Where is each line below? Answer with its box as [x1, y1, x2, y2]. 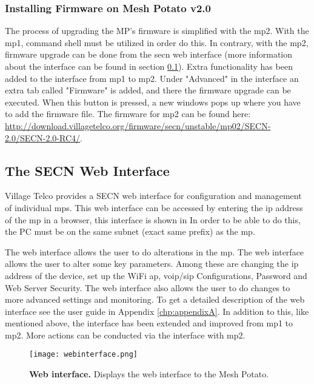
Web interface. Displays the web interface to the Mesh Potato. [29, 368, 269, 380]
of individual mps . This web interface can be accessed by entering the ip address [5, 201, 303, 214]
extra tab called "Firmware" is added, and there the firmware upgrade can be [5, 84, 291, 96]
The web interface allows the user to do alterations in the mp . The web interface [5, 245, 304, 258]
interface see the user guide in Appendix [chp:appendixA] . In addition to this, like [5, 305, 309, 317]
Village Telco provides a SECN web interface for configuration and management [5, 189, 302, 202]
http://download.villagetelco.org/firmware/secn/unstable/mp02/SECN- [5, 119, 271, 132]
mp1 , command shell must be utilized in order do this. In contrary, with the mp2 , [5, 36, 309, 49]
